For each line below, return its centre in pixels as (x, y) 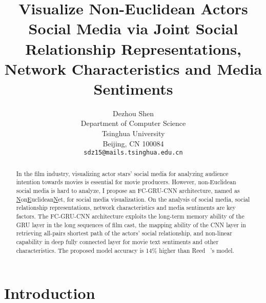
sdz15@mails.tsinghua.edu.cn (133, 153)
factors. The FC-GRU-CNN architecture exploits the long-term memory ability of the (130, 216)
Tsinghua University (133, 133)
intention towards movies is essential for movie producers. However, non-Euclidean (126, 182)
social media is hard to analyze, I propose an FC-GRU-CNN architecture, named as (128, 191)
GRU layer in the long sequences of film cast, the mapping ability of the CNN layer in (131, 224)
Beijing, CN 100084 (133, 143)
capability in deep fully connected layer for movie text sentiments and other (117, 241)
